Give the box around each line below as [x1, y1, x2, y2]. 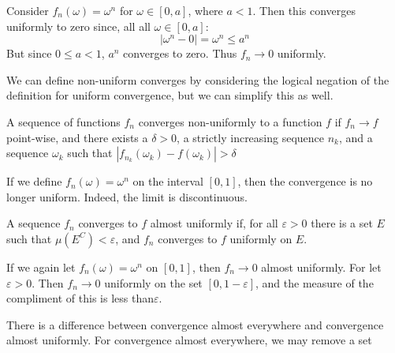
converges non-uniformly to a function [138, 113, 322, 130]
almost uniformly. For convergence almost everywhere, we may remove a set [6, 332, 372, 348]
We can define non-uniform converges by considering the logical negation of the [6, 71, 389, 88]
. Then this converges [252, 2, 356, 18]
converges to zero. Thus [123, 45, 237, 62]
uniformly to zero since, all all [6, 17, 151, 34]
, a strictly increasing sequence [177, 129, 325, 145]
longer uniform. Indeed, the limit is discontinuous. [6, 188, 248, 205]
